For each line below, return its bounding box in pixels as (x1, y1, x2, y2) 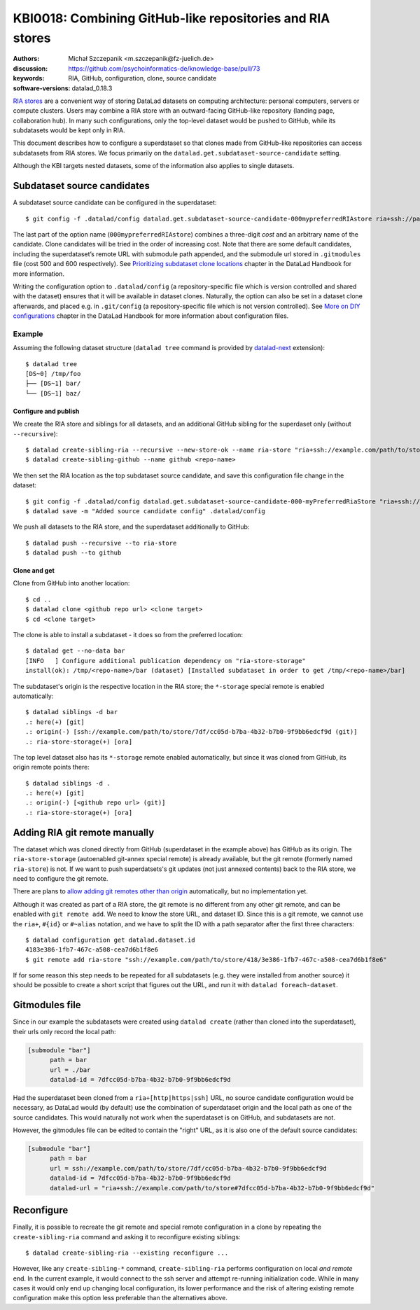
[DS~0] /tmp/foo (25, 370, 81, 377)
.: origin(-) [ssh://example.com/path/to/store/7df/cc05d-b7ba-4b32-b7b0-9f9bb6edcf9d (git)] (25, 728, 358, 736)
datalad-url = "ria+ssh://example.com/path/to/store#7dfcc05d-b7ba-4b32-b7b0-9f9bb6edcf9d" (50, 1184, 374, 1192)
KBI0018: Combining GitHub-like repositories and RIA (13, 11, 330, 26)
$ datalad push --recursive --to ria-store (25, 539, 177, 547)
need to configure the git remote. (13, 874, 108, 882)
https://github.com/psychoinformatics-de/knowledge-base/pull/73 (68, 64, 260, 73)
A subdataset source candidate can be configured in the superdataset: (13, 198, 217, 207)
